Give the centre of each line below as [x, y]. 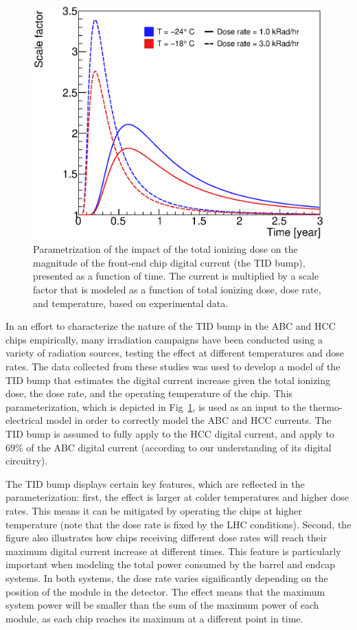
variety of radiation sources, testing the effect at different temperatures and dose [175, 353]
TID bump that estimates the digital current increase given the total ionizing [168, 380]
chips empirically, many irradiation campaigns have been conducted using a [164, 339]
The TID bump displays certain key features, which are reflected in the [155, 483]
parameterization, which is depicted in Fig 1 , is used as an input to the [156, 406]
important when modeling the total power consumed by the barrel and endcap [171, 564]
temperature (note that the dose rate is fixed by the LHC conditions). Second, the [178, 524]
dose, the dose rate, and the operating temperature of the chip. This [149, 393]
